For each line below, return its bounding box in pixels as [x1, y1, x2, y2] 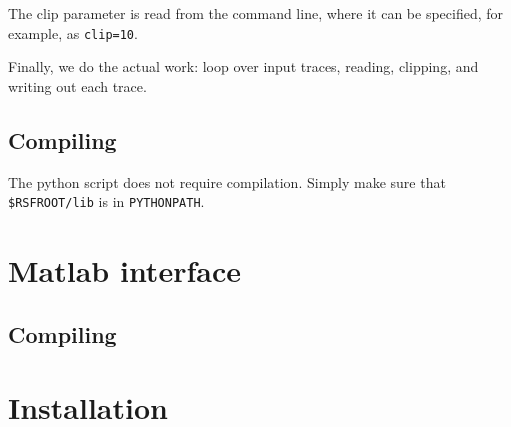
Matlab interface [8, 250, 241, 291]
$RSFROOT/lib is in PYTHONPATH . [8, 191, 205, 212]
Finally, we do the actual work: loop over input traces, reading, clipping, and [8, 56, 479, 77]
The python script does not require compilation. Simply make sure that [8, 171, 446, 192]
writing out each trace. [8, 75, 147, 96]
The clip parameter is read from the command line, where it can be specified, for [8, 3, 504, 23]
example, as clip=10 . [8, 22, 138, 43]
